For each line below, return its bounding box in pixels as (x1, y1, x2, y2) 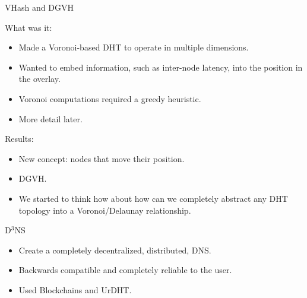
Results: (5, 132, 34, 145)
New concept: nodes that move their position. (18, 152, 185, 164)
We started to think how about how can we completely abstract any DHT (18, 192, 288, 204)
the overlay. (18, 72, 61, 85)
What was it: (5, 21, 52, 33)
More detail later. (18, 112, 83, 125)
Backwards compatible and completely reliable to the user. (18, 264, 232, 276)
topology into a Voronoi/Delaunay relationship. (18, 204, 191, 216)
